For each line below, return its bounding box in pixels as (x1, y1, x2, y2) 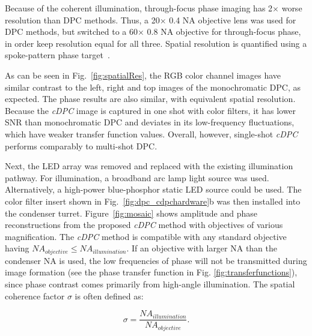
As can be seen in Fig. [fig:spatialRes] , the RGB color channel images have (5, 68, 281, 81)
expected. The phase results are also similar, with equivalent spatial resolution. (5, 92, 296, 105)
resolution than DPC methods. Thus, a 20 (5, 13, 160, 26)
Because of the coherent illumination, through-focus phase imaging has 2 (5, 2, 273, 14)
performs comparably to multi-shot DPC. (5, 139, 158, 152)
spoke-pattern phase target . (5, 49, 110, 61)
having (5, 242, 29, 254)
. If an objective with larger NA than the (126, 242, 278, 254)
